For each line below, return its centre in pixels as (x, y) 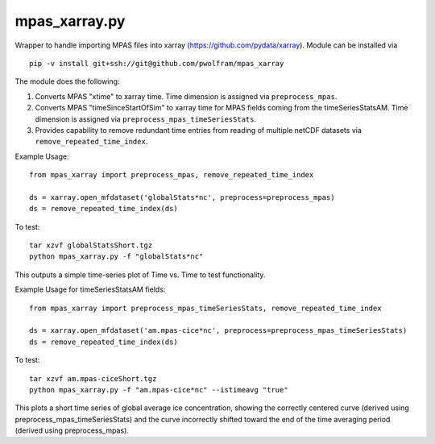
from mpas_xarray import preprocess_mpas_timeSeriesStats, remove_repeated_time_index (205, 308)
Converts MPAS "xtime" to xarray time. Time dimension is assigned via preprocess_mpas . (186, 96)
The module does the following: (67, 81)
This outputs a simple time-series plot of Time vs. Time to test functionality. (140, 275)
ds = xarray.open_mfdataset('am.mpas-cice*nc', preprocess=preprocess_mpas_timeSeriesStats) (218, 331)
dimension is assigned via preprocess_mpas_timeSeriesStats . (146, 119)
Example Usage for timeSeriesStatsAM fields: (90, 289)
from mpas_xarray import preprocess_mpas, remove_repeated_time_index (172, 175)
